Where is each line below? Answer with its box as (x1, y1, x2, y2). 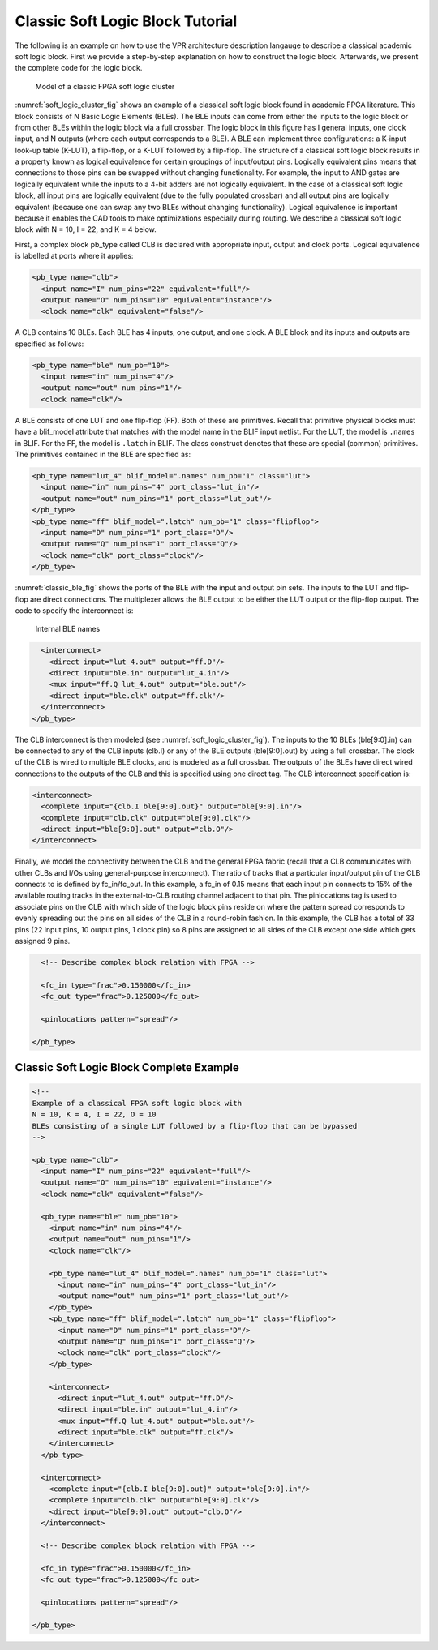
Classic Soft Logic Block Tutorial (15, 12, 238, 30)
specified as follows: (15, 339, 84, 349)
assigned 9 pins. (15, 936, 71, 946)
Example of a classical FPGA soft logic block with (32, 1099, 243, 1108)
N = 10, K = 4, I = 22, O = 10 (32, 1110, 157, 1119)
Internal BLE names (35, 624, 101, 634)
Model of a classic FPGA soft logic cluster (35, 81, 175, 91)
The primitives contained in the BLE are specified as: (15, 450, 191, 460)
